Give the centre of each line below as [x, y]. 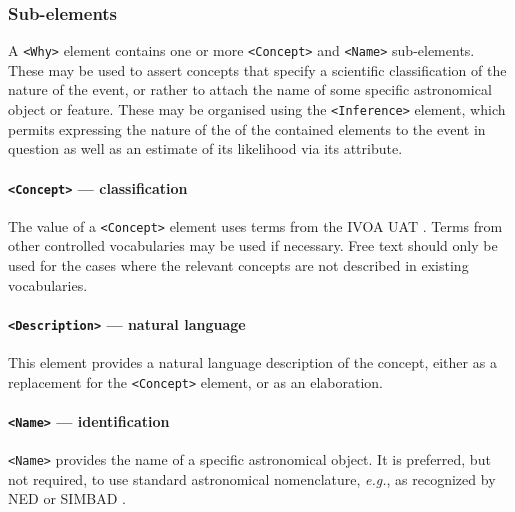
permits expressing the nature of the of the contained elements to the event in [247, 128]
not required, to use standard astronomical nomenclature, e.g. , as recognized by [252, 478]
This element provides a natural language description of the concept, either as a [252, 362]
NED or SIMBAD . [67, 498]
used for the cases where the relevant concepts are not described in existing [238, 265]
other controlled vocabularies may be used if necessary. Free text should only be [253, 245]
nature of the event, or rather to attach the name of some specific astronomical [250, 89]
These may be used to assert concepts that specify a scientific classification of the [257, 69]
